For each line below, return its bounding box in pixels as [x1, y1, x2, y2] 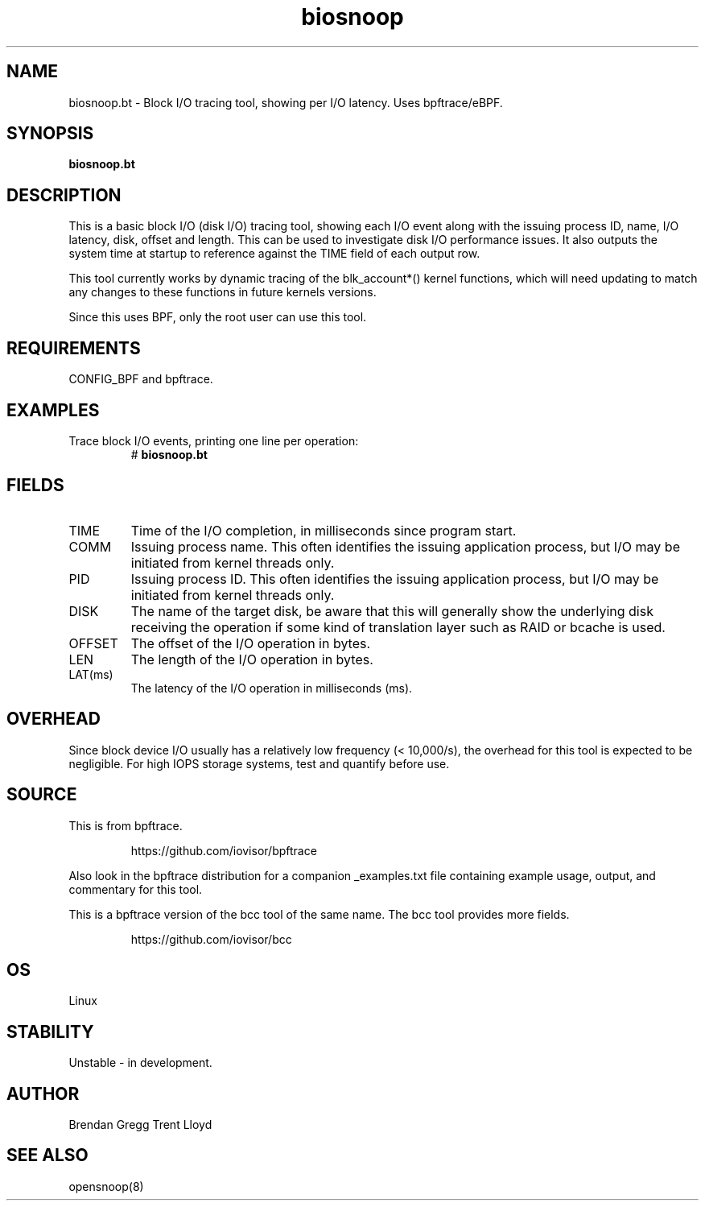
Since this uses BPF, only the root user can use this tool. [68, 310, 367, 324]
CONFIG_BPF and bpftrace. [68, 372, 213, 386]
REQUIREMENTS [6, 337, 141, 358]
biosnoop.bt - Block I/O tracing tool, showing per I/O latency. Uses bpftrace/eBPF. [68, 95, 503, 110]
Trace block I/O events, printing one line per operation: [68, 433, 359, 448]
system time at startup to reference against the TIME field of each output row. [68, 246, 480, 261]
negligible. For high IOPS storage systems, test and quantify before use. [68, 756, 450, 771]
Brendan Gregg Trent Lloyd [68, 1118, 212, 1132]
